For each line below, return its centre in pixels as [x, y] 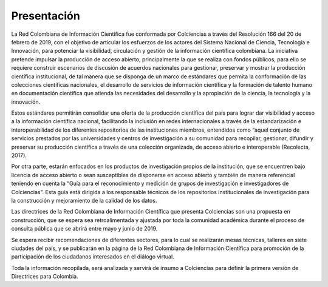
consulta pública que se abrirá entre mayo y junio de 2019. [84, 229]
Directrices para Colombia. [45, 277]
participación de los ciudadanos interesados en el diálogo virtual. [93, 257]
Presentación [46, 16]
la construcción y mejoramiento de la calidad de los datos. [84, 200]
